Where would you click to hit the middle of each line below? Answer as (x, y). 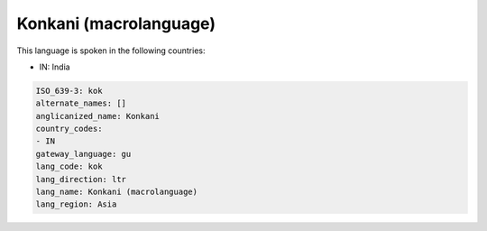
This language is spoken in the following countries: (111, 51)
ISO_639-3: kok (69, 91)
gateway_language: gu (83, 154)
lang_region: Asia (76, 204)
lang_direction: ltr (81, 179)
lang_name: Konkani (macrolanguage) (117, 192)
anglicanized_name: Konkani (97, 116)
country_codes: (69, 129)
